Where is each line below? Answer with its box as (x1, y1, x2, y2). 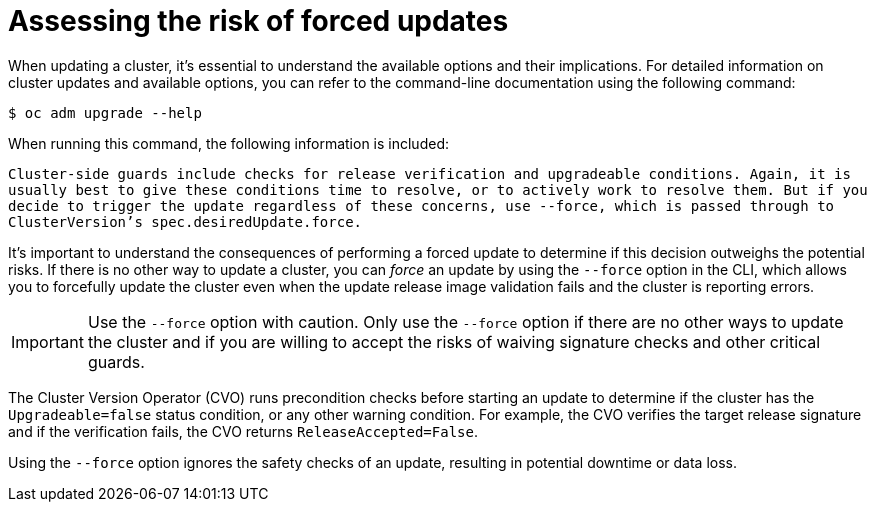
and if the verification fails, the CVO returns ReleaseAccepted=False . (8, 422, 478, 440)
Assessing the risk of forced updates (8, 4, 509, 38)
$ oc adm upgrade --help (8, 104, 202, 121)
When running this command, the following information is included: (8, 134, 449, 152)
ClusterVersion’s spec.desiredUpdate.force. (8, 213, 363, 230)
